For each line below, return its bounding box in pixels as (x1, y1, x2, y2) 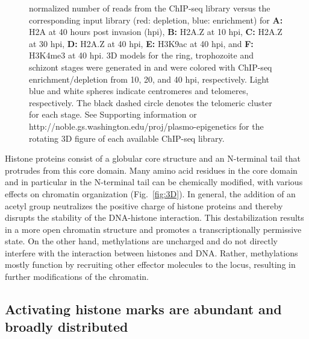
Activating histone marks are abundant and (5, 300, 282, 318)
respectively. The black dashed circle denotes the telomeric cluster (29, 96, 272, 109)
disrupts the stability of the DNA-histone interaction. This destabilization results (5, 211, 304, 224)
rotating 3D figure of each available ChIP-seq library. (29, 131, 225, 144)
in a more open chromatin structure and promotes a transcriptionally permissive (5, 223, 302, 235)
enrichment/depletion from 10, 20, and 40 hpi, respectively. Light (29, 72, 270, 85)
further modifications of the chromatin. (5, 270, 149, 283)
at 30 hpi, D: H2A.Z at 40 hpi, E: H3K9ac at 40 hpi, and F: (29, 37, 254, 49)
